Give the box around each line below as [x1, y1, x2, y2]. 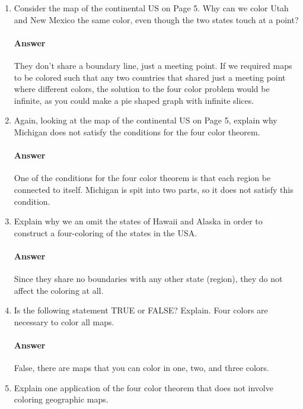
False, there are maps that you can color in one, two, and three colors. [14, 362, 269, 374]
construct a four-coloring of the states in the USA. [14, 226, 197, 239]
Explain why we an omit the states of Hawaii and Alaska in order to [14, 215, 263, 227]
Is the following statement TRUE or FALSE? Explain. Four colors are [14, 304, 268, 316]
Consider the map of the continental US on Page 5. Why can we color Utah [14, 2, 289, 14]
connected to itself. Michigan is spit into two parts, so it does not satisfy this [14, 183, 294, 195]
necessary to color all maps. [14, 315, 114, 328]
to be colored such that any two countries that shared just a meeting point [14, 71, 286, 83]
